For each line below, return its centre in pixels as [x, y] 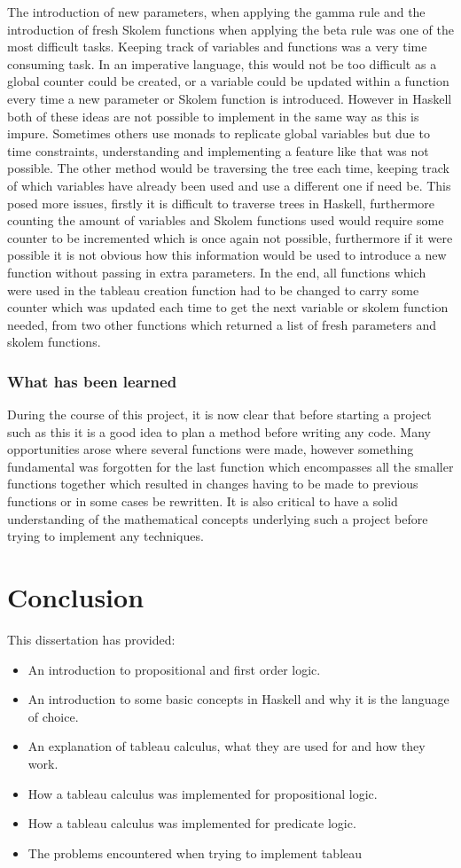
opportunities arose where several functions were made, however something [211, 449]
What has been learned [92, 381]
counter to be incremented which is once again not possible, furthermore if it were [230, 237]
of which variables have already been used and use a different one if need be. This [229, 185]
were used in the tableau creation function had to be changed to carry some [213, 289]
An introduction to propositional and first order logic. [174, 669]
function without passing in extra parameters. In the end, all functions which [217, 272]
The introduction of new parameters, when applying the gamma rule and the [216, 12]
